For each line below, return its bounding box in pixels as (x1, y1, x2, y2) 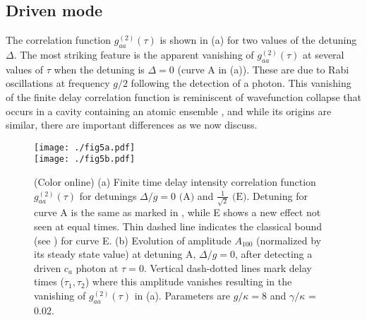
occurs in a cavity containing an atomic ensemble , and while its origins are (6, 103, 332, 118)
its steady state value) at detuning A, (34, 247, 196, 261)
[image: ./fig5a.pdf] (34, 142, 136, 153)
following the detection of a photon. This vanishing (131, 76, 351, 90)
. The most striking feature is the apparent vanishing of (13, 47, 254, 61)
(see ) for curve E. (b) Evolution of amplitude (34, 232, 231, 247)
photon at (76, 260, 119, 275)
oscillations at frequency (6, 76, 110, 90)
